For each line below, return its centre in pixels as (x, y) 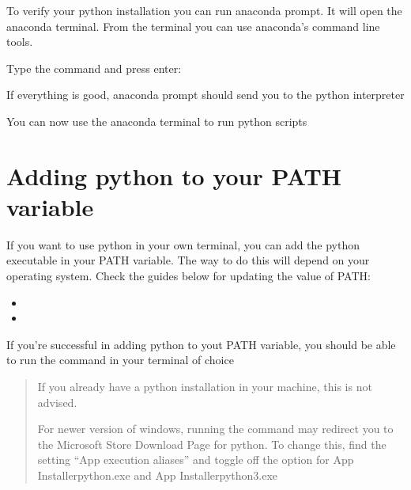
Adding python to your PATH (174, 175)
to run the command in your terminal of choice (120, 360)
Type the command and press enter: (94, 68)
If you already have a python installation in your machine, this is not (205, 387)
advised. (57, 402)
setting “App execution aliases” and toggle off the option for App (196, 460)
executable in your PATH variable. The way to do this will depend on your (188, 260)
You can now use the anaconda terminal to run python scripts (157, 121)
